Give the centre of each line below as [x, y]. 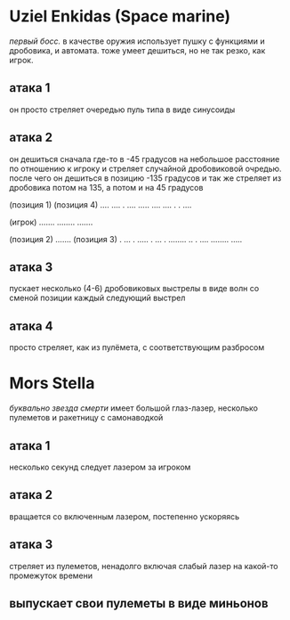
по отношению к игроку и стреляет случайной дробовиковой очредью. [145, 168]
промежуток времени [51, 575]
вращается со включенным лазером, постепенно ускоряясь [125, 516]
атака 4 [31, 326]
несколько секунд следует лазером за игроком [100, 467]
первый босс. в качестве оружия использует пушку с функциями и [137, 41]
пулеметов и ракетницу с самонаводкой [86, 418]
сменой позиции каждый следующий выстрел [97, 298]
